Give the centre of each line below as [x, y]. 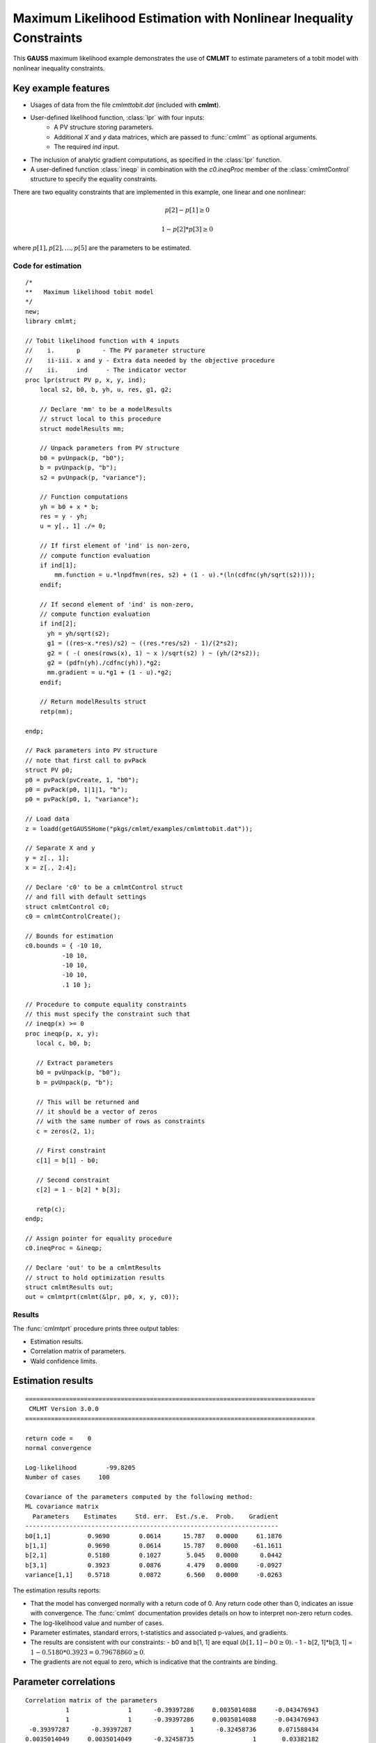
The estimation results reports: [57, 1590]
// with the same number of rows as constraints [120, 1121]
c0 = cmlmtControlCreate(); [73, 916]
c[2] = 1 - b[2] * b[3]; [78, 1190]
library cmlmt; [51, 321]
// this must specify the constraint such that [108, 1014]
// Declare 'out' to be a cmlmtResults [93, 1268]
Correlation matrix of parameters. [78, 1351]
